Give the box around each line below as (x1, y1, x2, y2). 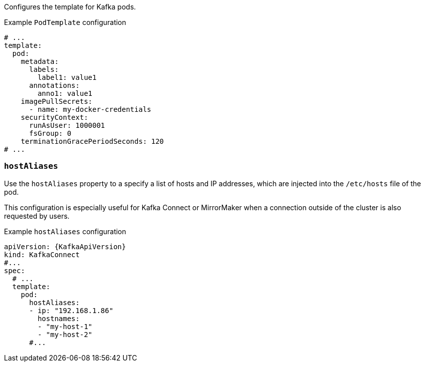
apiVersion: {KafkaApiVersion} (4, 242, 126, 251)
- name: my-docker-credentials (29, 105, 152, 113)
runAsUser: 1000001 (29, 121, 105, 129)
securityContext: (20, 113, 88, 121)
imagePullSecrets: (20, 97, 93, 105)
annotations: (29, 81, 80, 89)
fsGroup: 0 (29, 129, 71, 137)
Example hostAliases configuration (4, 227, 126, 236)
